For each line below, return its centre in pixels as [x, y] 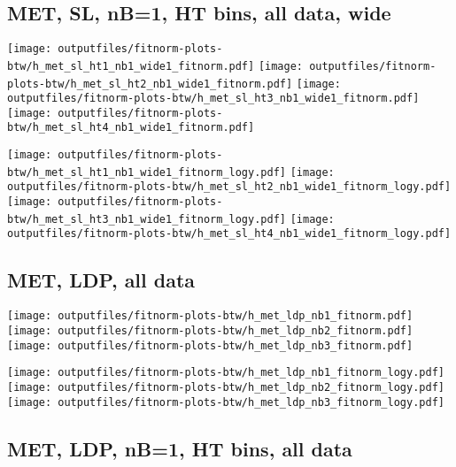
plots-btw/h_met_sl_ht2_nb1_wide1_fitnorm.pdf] [150, 84]
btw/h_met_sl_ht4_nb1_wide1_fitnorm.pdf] [131, 128]
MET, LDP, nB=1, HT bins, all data [180, 448]
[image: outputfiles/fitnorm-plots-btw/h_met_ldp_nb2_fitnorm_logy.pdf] [226, 387]
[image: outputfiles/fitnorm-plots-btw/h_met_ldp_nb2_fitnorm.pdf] [210, 330]
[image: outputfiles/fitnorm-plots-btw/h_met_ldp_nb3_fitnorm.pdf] [210, 345]
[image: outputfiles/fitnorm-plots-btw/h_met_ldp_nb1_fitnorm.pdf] [210, 316]
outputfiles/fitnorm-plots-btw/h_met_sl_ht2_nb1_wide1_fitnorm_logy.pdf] [229, 187]
